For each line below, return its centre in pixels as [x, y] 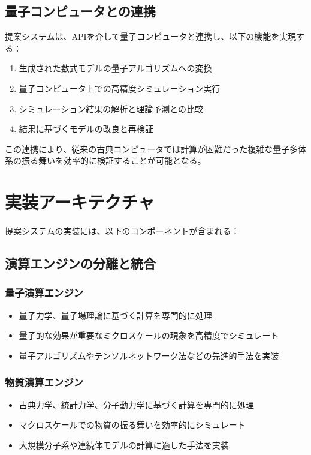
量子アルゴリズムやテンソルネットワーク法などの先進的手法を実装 [149, 355]
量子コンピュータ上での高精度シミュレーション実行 [120, 88]
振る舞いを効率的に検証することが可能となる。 [114, 161]
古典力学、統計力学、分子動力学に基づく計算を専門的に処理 [136, 404]
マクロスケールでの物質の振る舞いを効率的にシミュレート [132, 425]
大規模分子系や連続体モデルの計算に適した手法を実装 [124, 444]
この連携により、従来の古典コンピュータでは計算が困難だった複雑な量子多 [152, 149]
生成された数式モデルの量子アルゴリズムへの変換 [115, 68]
